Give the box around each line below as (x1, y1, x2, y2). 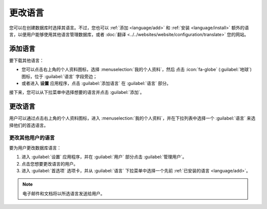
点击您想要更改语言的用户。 (21, 161, 78, 167)
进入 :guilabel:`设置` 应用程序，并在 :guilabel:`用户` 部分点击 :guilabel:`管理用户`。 (21, 154, 187, 160)
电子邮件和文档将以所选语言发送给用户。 (22, 190, 105, 196)
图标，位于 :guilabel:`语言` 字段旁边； (21, 73, 97, 79)
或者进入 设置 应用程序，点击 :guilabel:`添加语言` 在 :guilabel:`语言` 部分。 (21, 81, 172, 86)
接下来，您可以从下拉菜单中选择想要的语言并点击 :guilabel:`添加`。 (9, 89, 144, 95)
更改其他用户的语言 (9, 134, 55, 141)
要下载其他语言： (9, 57, 44, 63)
